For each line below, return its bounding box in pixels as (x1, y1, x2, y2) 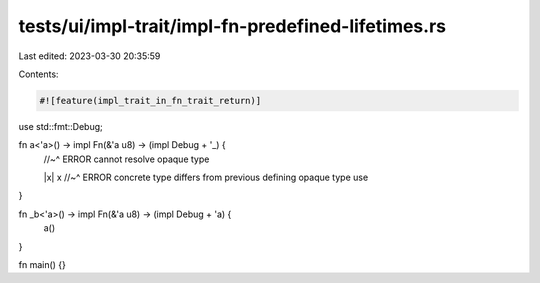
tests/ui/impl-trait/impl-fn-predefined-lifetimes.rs (18, 15, 447, 37)
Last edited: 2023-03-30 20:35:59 (18, 50, 161, 62)
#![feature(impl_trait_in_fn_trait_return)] (39, 95, 262, 106)
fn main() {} (18, 259, 67, 271)
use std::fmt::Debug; (18, 120, 104, 132)
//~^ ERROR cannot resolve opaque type (43, 153, 210, 165)
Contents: (18, 68, 59, 80)
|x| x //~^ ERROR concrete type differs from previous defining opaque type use (43, 171, 369, 184)
